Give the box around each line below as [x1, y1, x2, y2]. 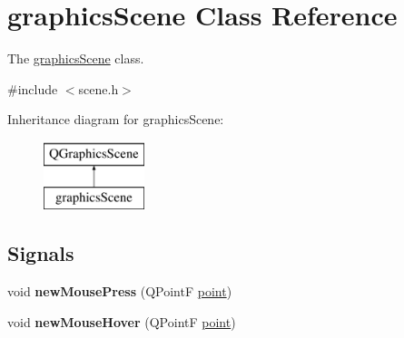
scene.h [78, 79, 119, 98]
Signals [7, 239, 74, 267]
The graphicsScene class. [7, 49, 144, 68]
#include [7, 79, 58, 98]
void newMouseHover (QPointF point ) [7, 312, 236, 331]
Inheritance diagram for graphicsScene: [7, 110, 224, 129]
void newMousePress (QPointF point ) [7, 282, 232, 301]
